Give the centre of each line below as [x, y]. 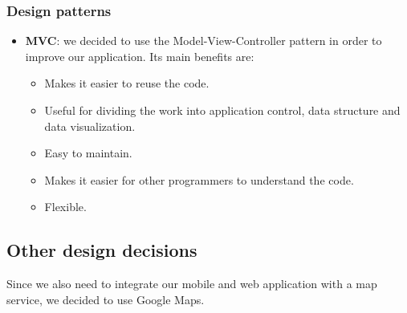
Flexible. [65, 207]
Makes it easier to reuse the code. [127, 83]
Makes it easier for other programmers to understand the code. [199, 179]
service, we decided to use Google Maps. [106, 299]
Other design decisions [102, 250]
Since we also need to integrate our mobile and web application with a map [192, 284]
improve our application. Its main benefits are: [140, 56]
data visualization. [90, 126]
